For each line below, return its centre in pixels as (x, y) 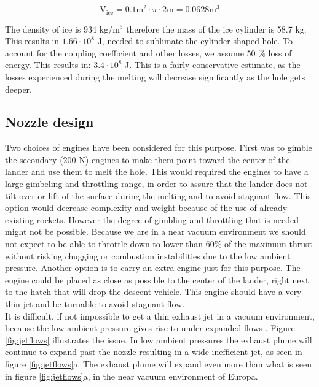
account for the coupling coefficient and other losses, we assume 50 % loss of (148, 52)
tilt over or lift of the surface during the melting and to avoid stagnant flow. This (158, 195)
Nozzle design (49, 122)
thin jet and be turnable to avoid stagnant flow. (95, 304)
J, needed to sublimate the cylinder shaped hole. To (195, 41)
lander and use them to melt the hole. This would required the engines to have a (157, 171)
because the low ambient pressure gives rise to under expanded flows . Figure (150, 328)
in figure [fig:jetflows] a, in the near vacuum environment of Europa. (132, 376)
